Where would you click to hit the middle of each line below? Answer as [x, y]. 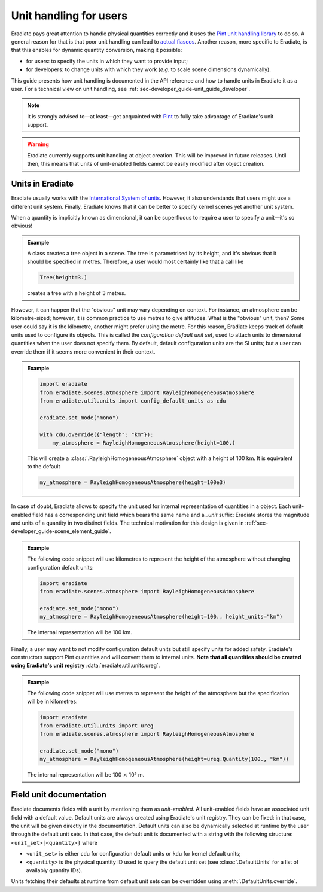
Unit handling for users [69, 16]
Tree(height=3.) [64, 278]
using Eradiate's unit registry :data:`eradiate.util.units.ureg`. [86, 666]
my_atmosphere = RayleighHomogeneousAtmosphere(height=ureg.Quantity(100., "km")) [164, 759]
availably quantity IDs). [54, 870]
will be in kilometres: [52, 701]
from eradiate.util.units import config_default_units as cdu [133, 401]
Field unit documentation [59, 795]
